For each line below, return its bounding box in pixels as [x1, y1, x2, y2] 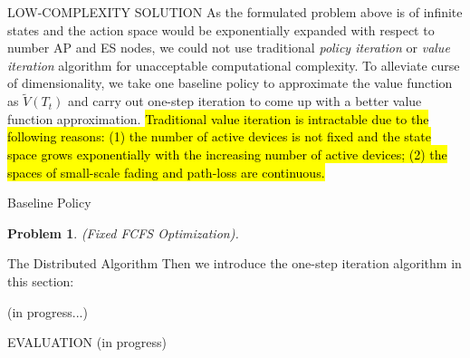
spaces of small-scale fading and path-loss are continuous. [7, 162, 325, 181]
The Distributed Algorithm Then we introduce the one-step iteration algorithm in [7, 254, 462, 273]
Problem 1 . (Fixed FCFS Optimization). [7, 223, 239, 242]
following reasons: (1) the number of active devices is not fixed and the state [7, 127, 431, 146]
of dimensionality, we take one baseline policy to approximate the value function [7, 73, 453, 92]
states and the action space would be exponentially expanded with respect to [7, 20, 435, 39]
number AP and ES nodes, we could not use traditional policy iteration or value [7, 38, 450, 57]
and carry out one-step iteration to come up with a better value [68, 92, 422, 111]
